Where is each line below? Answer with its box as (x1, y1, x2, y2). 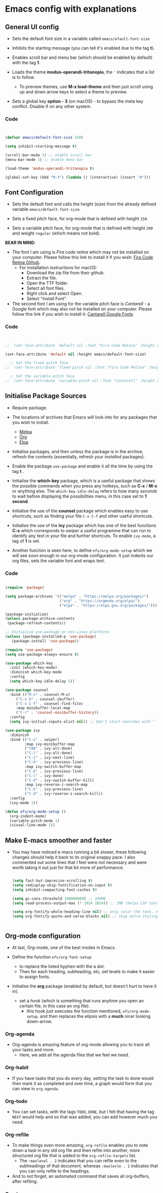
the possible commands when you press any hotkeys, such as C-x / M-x (12, 483, 158, 488)
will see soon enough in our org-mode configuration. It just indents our (12, 552, 154, 558)
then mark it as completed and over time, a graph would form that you (12, 1080, 152, 1086)
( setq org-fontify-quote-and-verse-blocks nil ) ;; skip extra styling (12, 914, 158, 919)
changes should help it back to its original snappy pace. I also (12, 854, 136, 860)
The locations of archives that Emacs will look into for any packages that (12, 414, 157, 420)
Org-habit (5, 1064, 29, 1071)
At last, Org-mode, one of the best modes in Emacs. (12, 945, 116, 951)
